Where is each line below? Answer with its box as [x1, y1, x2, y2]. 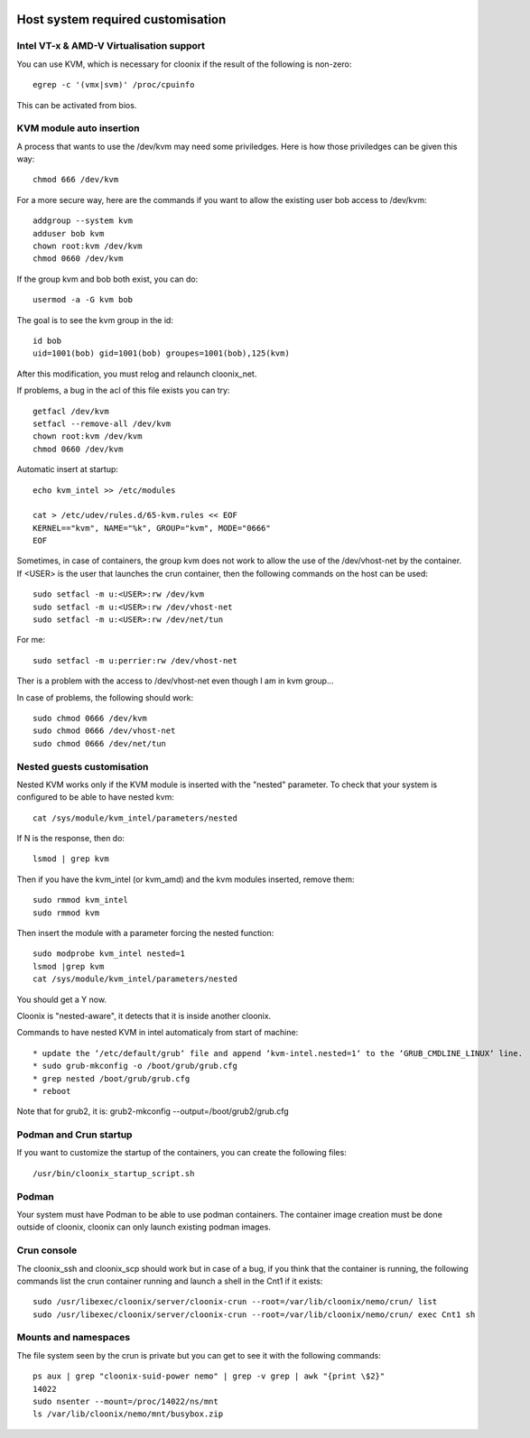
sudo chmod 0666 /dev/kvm [33, 713, 148, 723]
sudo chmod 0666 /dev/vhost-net [33, 726, 176, 736]
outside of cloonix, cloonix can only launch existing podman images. [16, 1221, 271, 1232]
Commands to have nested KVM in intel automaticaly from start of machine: [16, 1027, 299, 1038]
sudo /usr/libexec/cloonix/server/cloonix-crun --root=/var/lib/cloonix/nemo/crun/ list [33, 1296, 438, 1307]
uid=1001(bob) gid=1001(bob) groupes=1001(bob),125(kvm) [33, 348, 291, 358]
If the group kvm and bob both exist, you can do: [16, 274, 199, 284]
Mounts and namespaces [16, 1331, 131, 1344]
